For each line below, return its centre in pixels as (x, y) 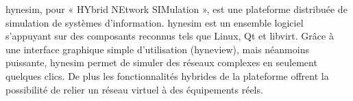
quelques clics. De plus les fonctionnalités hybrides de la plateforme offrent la (167, 75)
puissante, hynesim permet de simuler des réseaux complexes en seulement (161, 62)
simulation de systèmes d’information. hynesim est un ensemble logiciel (155, 22)
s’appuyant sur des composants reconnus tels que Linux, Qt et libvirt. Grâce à (170, 36)
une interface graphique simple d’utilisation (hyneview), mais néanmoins (157, 49)
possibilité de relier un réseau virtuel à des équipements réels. (134, 89)
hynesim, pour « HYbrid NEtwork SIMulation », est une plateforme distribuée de (176, 9)
